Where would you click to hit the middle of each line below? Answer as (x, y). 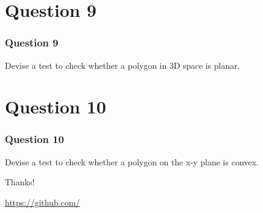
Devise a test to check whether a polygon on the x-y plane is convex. (132, 161)
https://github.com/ (43, 202)
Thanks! (20, 182)
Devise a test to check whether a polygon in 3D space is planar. (122, 65)
